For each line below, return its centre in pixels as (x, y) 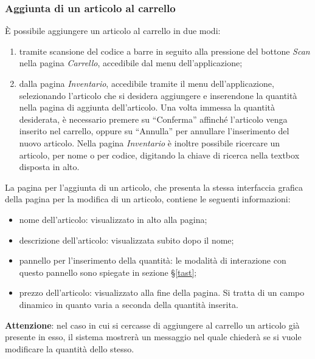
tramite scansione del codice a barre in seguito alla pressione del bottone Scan (164, 51)
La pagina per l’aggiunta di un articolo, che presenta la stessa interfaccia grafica (154, 187)
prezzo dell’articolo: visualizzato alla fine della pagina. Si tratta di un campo (162, 292)
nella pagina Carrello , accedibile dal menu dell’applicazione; (131, 63)
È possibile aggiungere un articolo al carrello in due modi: (113, 31)
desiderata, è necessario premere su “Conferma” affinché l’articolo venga (153, 119)
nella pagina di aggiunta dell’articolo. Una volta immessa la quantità (147, 107)
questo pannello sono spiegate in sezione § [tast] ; (108, 272)
